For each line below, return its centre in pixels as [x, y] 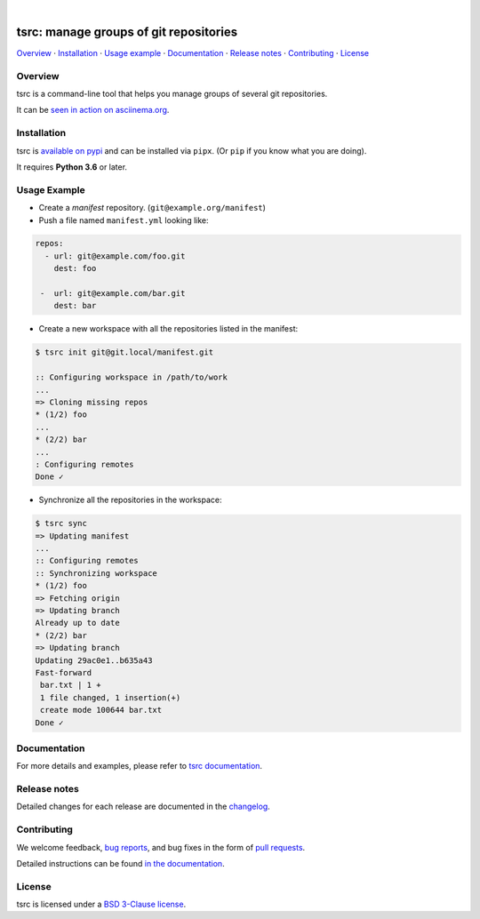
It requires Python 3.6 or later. [72, 167]
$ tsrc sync [61, 523]
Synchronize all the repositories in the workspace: [130, 500]
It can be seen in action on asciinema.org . [93, 110]
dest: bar [75, 306]
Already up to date [77, 623]
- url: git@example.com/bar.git [113, 294]
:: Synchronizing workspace [96, 573]
